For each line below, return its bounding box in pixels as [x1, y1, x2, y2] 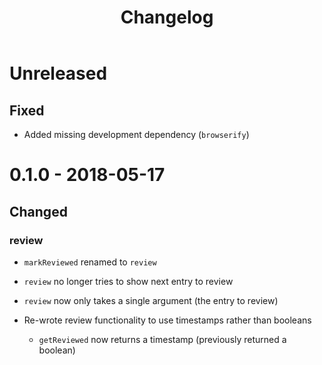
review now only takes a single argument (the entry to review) [23, 294, 279, 306]
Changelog [120, 6, 214, 29]
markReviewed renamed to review [23, 256, 157, 268]
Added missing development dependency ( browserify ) [23, 129, 250, 140]
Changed [9, 203, 68, 220]
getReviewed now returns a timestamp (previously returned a [38, 333, 287, 345]
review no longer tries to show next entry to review [23, 275, 234, 287]
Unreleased [9, 62, 108, 85]
